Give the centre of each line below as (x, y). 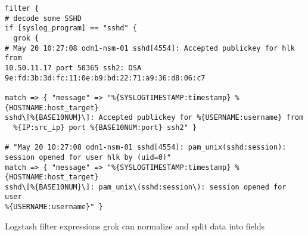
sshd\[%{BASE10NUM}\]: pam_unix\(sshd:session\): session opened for (146, 187)
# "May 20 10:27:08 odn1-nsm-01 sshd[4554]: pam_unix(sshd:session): (146, 147)
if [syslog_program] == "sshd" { (71, 28)
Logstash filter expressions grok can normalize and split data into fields (135, 226)
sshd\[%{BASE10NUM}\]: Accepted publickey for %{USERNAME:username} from (154, 118)
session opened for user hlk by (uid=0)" (88, 157)
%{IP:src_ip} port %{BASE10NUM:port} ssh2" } (105, 127)
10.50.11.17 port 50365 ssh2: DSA (73, 68)
